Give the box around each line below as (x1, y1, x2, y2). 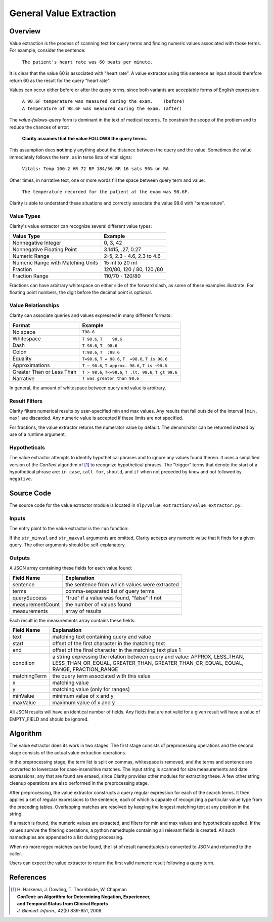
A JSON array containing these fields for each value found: (9, 565, 132, 571)
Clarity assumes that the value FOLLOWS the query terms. (22, 135, 148, 141)
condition (12, 660, 35, 667)
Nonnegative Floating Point (12, 246, 77, 253)
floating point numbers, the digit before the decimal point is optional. (9, 289, 152, 296)
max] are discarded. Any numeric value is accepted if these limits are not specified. (9, 415, 184, 421)
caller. (9, 851, 22, 857)
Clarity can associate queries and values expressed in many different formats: (9, 312, 172, 318)
